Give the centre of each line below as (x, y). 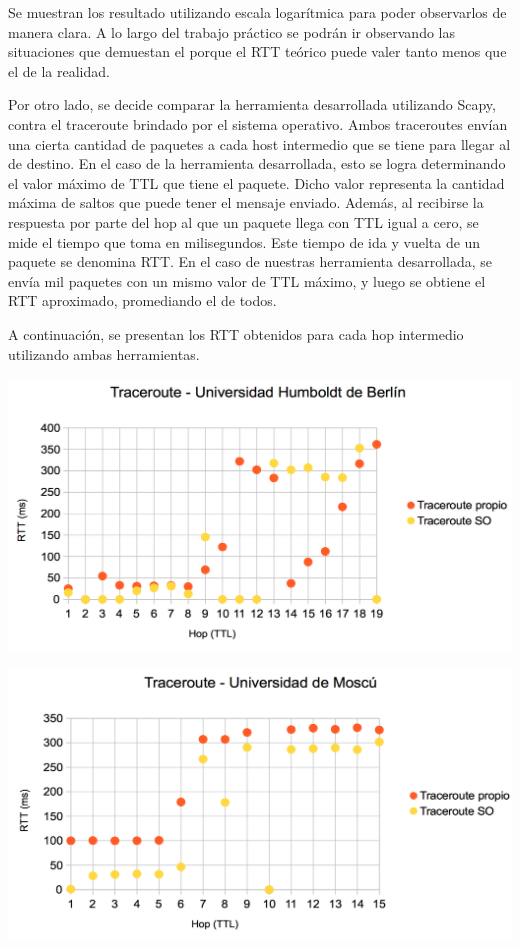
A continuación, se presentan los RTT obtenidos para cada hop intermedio (236, 333)
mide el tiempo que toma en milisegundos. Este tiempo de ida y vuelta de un (244, 241)
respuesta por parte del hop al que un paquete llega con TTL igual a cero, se (243, 221)
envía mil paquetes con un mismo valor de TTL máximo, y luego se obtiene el (247, 280)
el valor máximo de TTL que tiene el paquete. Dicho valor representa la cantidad (256, 182)
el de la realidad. (59, 70)
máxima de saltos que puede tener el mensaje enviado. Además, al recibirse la (246, 202)
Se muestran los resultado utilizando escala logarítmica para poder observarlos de (257, 12)
